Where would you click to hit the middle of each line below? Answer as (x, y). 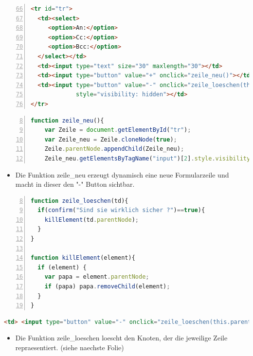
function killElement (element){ (83, 258)
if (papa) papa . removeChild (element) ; (107, 287)
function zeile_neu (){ (67, 120)
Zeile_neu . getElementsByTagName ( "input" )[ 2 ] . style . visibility (147, 158)
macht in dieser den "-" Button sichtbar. (75, 184)
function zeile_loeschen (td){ (80, 201)
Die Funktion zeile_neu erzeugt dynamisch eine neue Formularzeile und (122, 174)
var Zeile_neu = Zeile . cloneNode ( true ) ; (111, 139)
